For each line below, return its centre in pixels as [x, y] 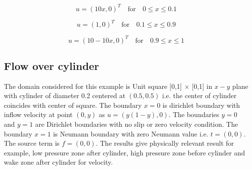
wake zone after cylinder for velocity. [59, 162]
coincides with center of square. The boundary [73, 105]
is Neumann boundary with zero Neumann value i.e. [131, 133]
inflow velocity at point [38, 114]
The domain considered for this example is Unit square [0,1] [93, 86]
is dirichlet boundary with [201, 105]
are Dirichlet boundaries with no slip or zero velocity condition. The [136, 124]
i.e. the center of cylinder [199, 95]
